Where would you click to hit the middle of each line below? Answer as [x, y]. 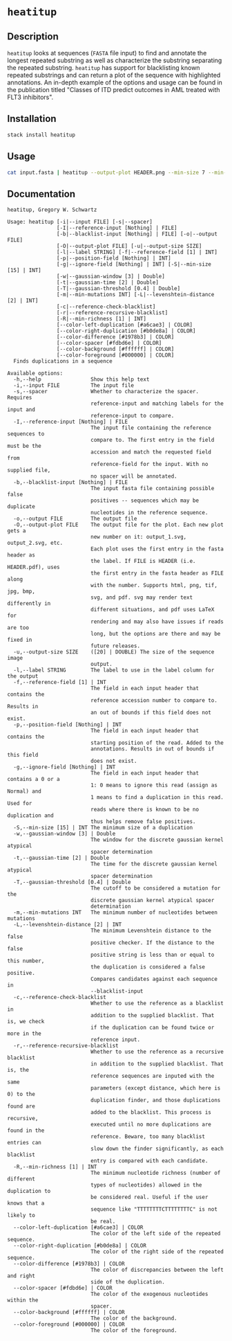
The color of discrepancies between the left [157, 1270]
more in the [24, 1034]
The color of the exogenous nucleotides [149, 1294]
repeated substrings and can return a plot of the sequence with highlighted [114, 75]
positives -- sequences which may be [145, 501]
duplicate [21, 507]
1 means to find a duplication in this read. [157, 798]
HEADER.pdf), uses [33, 567]
